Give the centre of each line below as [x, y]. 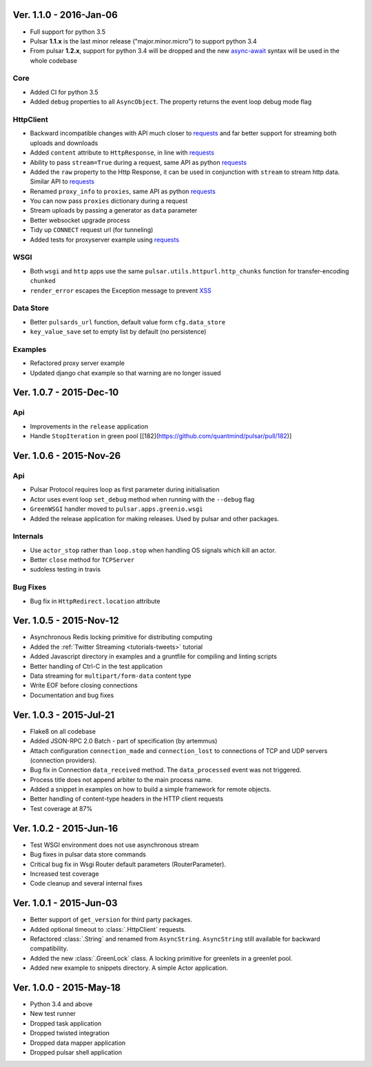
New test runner [53, 1014]
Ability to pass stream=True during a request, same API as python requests [138, 162]
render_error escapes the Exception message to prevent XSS [121, 291]
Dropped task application [66, 1023]
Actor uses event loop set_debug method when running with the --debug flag [142, 499]
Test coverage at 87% [61, 808]
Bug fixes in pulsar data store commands [88, 854]
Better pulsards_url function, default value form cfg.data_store [128, 322]
